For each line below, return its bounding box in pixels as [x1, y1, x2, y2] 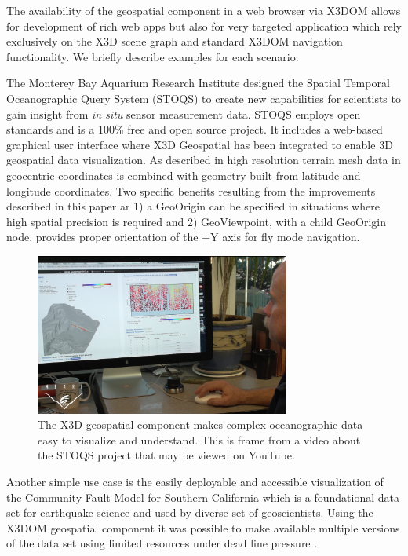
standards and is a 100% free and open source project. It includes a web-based [6, 121, 383, 137]
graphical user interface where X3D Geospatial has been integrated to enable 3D [6, 136, 393, 152]
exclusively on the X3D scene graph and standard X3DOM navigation [6, 33, 343, 49]
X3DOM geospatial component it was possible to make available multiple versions [6, 519, 400, 536]
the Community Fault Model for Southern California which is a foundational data [6, 488, 399, 505]
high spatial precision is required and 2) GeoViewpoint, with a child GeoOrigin [6, 213, 387, 229]
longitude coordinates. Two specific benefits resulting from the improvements [6, 182, 376, 199]
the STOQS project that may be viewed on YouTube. [38, 447, 295, 463]
